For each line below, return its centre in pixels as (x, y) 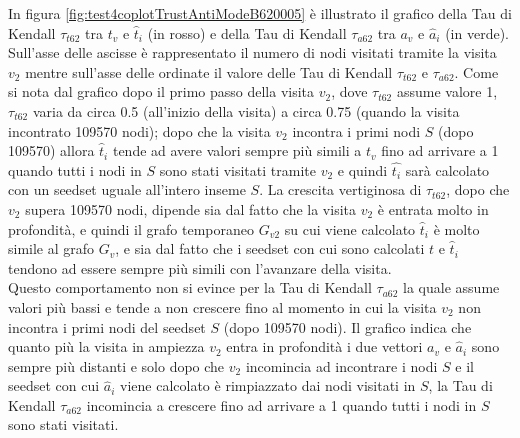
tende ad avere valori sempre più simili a (237, 150)
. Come (476, 71)
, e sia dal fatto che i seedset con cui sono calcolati (270, 248)
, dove (349, 91)
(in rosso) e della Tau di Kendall (247, 32)
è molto (456, 228)
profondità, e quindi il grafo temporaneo (131, 228)
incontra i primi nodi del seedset (107, 326)
